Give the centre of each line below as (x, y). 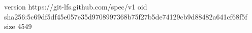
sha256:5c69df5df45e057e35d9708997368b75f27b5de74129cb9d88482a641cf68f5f (126, 16)
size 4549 (18, 26)
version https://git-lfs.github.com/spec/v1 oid (76, 6)
